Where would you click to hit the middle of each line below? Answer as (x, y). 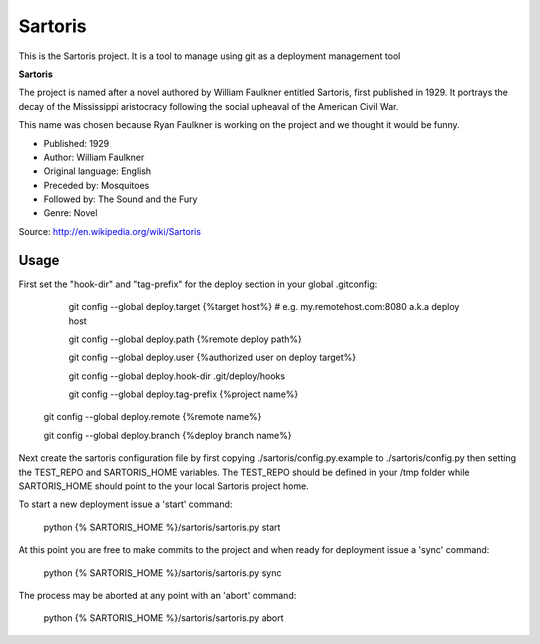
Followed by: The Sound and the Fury (120, 199)
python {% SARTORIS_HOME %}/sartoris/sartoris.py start (162, 527)
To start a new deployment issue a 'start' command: (125, 504)
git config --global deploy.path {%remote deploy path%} (185, 339)
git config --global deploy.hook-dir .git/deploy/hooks (176, 376)
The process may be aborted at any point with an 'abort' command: (157, 595)
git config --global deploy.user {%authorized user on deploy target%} (212, 357)
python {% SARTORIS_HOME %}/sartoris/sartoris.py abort (163, 618)
